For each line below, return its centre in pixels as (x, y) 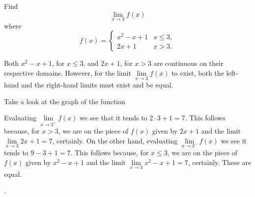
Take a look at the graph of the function (65, 101)
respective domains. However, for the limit (68, 73)
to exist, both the (198, 73)
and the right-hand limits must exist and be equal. (97, 85)
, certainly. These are (220, 162)
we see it (234, 140)
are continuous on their (188, 63)
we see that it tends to (113, 118)
